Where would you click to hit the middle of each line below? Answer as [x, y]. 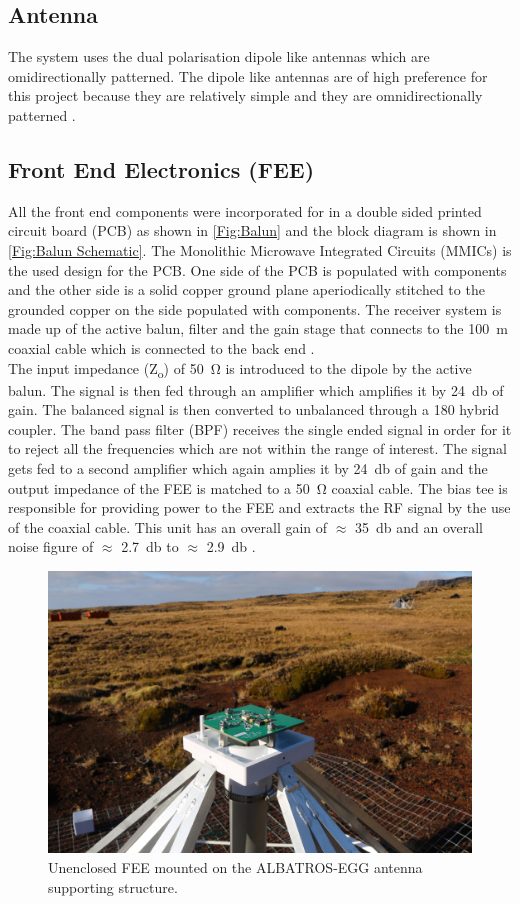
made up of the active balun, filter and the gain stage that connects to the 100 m [258, 328]
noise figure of [51, 546]
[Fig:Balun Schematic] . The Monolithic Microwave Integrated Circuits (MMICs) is [260, 249]
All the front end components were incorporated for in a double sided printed [245, 210]
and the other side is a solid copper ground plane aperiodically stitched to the [246, 289]
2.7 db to [150, 546]
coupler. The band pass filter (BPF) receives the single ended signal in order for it [260, 428]
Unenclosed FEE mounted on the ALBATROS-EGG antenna [235, 866]
